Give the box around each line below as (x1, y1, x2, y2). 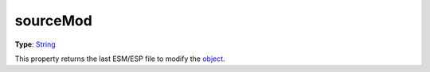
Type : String (14, 40, 56, 49)
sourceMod (14, 12, 93, 29)
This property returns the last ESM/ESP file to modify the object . (14, 54, 226, 63)
